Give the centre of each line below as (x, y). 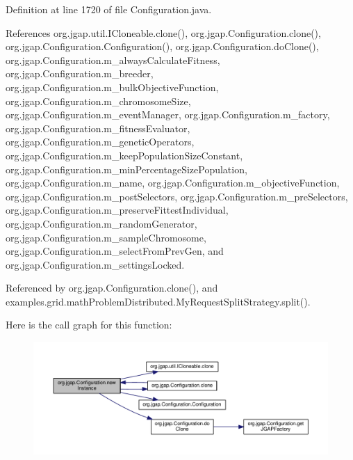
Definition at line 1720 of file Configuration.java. (109, 9)
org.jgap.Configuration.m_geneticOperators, (100, 142)
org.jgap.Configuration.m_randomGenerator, (101, 223)
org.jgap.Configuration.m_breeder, (80, 73)
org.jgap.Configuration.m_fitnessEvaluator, (98, 128)
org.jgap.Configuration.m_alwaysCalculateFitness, (113, 60)
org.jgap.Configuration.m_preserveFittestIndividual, (117, 210)
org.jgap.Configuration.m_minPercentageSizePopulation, (126, 169)
